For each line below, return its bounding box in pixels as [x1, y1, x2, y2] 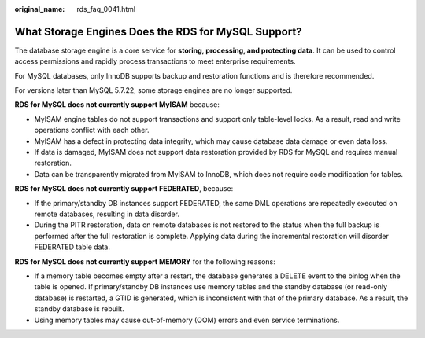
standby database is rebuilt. [34, 304, 125, 314]
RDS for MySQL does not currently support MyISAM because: [14, 100, 220, 109]
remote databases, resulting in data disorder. [34, 209, 180, 219]
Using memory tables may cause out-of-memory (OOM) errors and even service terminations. [34, 315, 340, 325]
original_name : [14, 5, 65, 13]
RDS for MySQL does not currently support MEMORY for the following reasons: [14, 256, 275, 266]
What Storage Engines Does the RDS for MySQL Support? [14, 24, 302, 39]
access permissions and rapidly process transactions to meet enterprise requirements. [14, 57, 296, 66]
